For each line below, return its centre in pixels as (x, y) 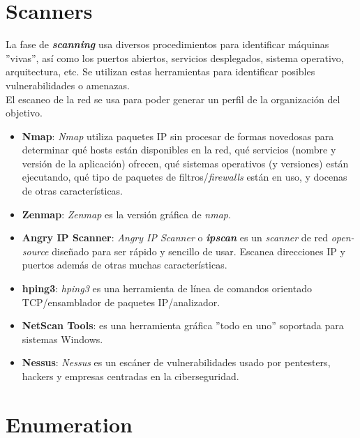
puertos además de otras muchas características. (125, 265)
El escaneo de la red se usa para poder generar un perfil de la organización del (173, 99)
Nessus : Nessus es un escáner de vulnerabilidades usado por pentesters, (176, 362)
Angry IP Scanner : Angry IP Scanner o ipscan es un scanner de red (175, 237)
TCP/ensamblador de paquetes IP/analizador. (121, 302)
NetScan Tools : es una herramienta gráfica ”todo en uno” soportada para (183, 325)
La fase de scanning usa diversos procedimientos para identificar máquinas (167, 44)
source (35, 251)
